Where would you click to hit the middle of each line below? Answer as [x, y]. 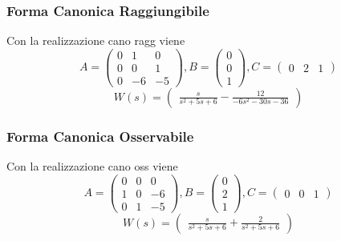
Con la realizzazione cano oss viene [92, 166]
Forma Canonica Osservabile [100, 136]
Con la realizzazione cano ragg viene [96, 40]
